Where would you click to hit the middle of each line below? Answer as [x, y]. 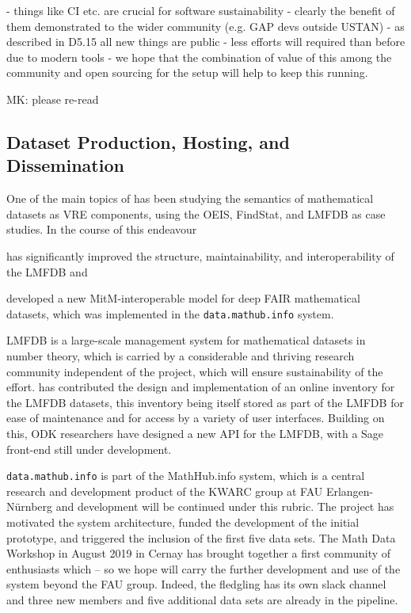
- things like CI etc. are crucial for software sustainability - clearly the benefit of [201, 10]
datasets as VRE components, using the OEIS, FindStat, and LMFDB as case [196, 213]
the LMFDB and [47, 271]
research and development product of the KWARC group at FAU [165, 491]
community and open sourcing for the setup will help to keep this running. [187, 72]
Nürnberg [30, 506]
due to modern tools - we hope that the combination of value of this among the [199, 57]
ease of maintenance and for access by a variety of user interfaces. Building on [196, 418]
